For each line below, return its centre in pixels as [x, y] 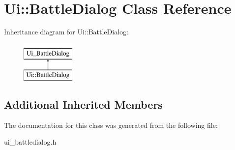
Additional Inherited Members [83, 105]
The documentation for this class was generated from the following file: [111, 125]
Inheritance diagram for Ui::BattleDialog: [66, 32]
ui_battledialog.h [30, 141]
